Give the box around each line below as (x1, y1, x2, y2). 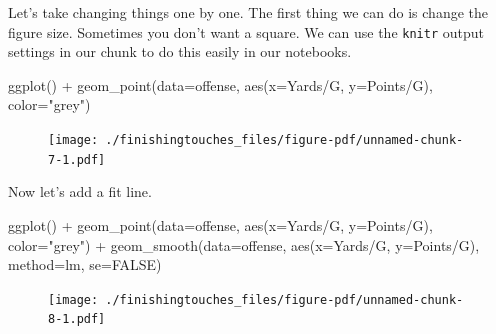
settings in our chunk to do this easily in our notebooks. (8, 41, 352, 62)
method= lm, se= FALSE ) (8, 254, 162, 275)
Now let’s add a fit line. (8, 181, 152, 202)
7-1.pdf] (48, 152, 106, 167)
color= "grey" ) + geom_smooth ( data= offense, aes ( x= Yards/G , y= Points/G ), (8, 234, 480, 255)
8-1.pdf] (48, 312, 106, 327)
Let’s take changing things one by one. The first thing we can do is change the (8, 2, 489, 22)
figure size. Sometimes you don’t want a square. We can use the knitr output (8, 21, 484, 42)
